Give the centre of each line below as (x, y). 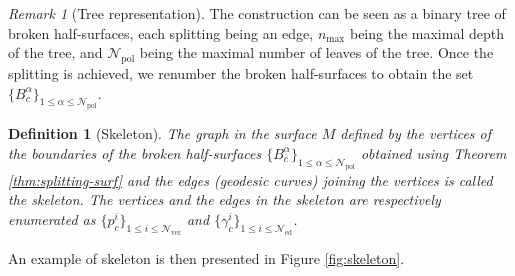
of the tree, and (55, 52)
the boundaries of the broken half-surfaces (135, 152)
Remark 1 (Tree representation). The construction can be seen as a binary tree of (257, 13)
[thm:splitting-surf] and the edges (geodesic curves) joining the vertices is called (250, 179)
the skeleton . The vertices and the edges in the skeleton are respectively (224, 199)
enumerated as (52, 218)
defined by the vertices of (416, 133)
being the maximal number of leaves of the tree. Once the (316, 52)
